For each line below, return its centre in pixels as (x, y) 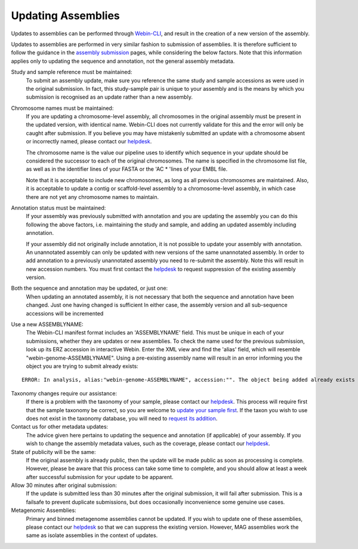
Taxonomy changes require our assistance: (64, 393)
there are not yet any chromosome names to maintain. (92, 197)
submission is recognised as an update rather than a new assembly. (109, 97)
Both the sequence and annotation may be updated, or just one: (89, 288)
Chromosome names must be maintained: (62, 108)
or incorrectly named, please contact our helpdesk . (89, 142)
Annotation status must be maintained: (58, 208)
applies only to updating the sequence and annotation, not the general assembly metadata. (123, 61)
